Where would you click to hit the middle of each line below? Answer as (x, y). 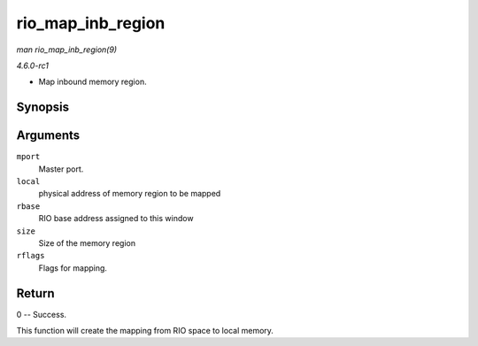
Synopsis (43, 108)
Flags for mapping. (73, 268)
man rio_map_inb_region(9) (67, 50)
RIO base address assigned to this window (116, 219)
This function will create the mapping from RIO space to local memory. (145, 331)
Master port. (61, 169)
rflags (31, 256)
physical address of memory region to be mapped (130, 194)
